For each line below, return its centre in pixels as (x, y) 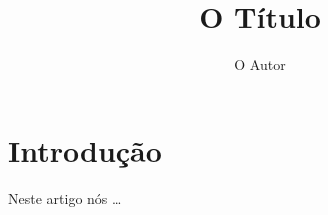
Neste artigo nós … (65, 197)
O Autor (260, 64)
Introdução (85, 149)
